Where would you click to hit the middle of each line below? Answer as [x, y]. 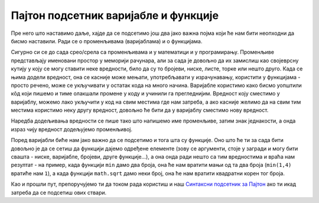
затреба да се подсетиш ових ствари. [59, 192]
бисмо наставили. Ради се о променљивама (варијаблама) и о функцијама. [107, 41]
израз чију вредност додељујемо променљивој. [72, 129]
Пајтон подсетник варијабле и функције [115, 15]
